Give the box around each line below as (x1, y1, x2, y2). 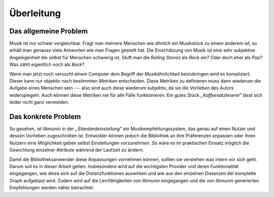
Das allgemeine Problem (9, 27, 88, 35)
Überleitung (9, 8, 61, 19)
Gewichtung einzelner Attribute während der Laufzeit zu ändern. (9, 147, 144, 153)
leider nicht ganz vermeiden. (9, 99, 70, 105)
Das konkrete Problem (9, 112, 81, 121)
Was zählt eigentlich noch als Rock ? (9, 61, 85, 68)
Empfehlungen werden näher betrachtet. (9, 185, 94, 191)
